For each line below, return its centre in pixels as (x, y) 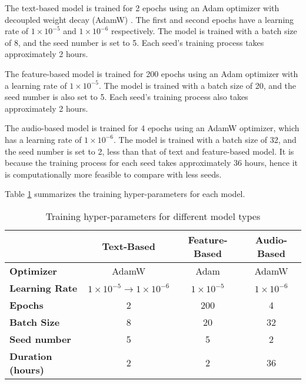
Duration (31, 356)
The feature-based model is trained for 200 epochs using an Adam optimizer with (152, 73)
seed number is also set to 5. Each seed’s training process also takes (127, 97)
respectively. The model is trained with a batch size (204, 31)
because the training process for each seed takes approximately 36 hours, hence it (152, 163)
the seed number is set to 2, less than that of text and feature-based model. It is (149, 151)
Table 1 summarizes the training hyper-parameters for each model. (125, 194)
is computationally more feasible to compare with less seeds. (113, 174)
